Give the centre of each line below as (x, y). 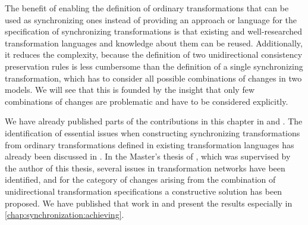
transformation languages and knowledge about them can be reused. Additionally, (154, 43)
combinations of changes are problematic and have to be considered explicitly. (147, 101)
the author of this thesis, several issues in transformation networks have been (145, 168)
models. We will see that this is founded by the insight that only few (130, 90)
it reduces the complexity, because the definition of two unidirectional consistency (154, 54)
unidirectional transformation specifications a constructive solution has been (144, 191)
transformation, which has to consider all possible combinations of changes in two (153, 78)
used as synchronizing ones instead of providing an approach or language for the (151, 19)
